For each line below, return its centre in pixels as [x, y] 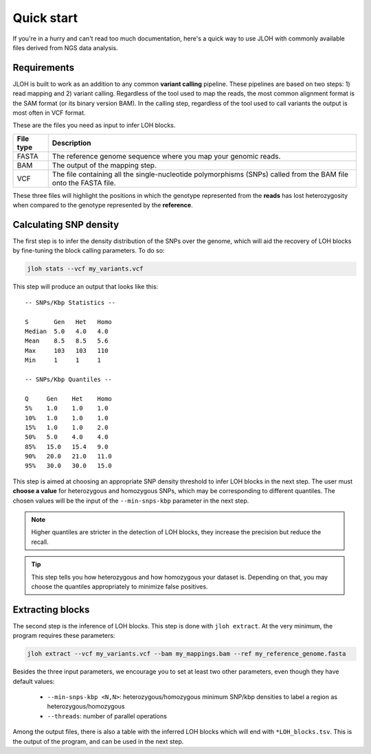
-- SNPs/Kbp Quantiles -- [69, 379]
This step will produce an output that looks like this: [86, 287]
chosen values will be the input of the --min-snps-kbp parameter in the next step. [131, 501]
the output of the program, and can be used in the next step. [98, 741]
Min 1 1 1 [63, 360]
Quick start [45, 18]
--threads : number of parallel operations [107, 716]
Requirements [44, 68]
